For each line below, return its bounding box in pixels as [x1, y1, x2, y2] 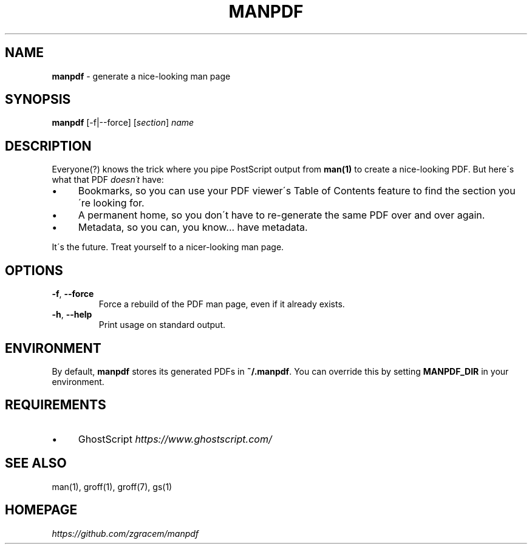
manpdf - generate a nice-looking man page [52, 70, 231, 81]
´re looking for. [78, 197, 145, 210]
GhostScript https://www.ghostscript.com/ [78, 432, 272, 445]
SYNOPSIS [5, 92, 71, 107]
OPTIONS [5, 262, 63, 278]
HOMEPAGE [5, 502, 78, 518]
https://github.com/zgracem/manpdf [52, 528, 199, 539]
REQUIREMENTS [5, 397, 106, 413]
